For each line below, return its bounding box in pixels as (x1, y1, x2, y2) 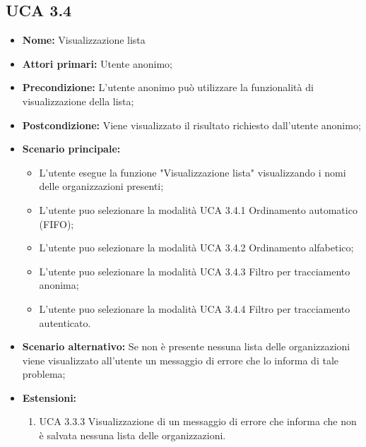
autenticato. (39, 315, 91, 330)
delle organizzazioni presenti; (39, 179, 164, 193)
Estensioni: (22, 390, 77, 405)
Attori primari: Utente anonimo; (22, 56, 172, 71)
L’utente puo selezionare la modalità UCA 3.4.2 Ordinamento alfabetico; (39, 240, 354, 255)
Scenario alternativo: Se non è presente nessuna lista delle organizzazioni (22, 339, 350, 354)
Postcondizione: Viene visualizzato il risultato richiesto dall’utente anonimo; (22, 117, 361, 132)
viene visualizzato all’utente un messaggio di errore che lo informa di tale (22, 352, 338, 367)
